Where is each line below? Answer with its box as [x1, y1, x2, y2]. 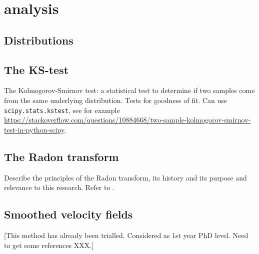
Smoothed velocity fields [4, 206, 133, 222]
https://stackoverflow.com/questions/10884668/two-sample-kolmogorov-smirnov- [4, 114, 251, 125]
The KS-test [4, 61, 69, 77]
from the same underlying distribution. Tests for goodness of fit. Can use [4, 94, 227, 105]
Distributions [4, 32, 73, 47]
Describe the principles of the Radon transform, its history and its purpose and [4, 172, 247, 182]
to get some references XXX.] [4, 239, 94, 250]
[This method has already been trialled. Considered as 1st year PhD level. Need [4, 229, 248, 240]
